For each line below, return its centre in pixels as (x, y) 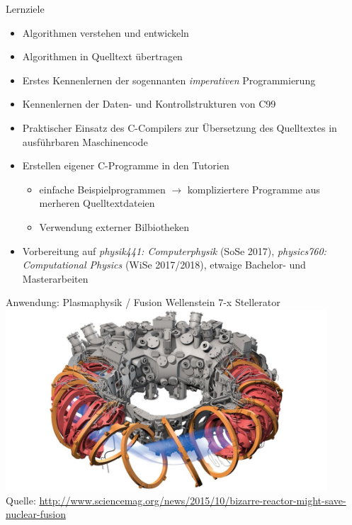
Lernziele (25, 9)
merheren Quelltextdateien (97, 203)
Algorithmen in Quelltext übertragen (102, 56)
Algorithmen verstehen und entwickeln (106, 32)
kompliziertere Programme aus (254, 189)
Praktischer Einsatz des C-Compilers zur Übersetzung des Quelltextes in (180, 127)
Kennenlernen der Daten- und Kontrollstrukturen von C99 (149, 104)
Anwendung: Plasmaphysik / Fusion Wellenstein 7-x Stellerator (143, 302)
